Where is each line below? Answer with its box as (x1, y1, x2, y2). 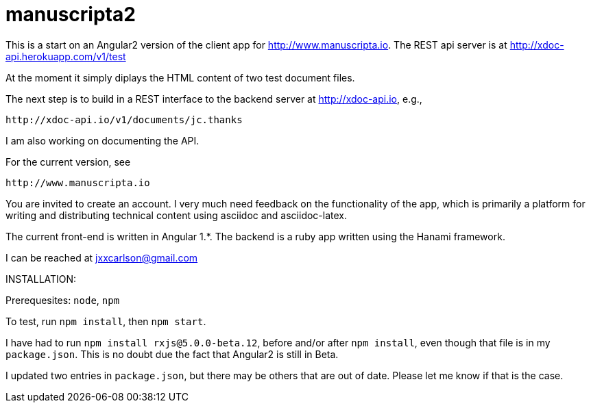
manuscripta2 (5, 3, 136, 26)
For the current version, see (5, 155, 131, 168)
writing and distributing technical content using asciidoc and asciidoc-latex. (5, 209, 348, 221)
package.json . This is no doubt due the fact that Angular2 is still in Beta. (5, 348, 339, 360)
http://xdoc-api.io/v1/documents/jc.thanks (5, 114, 243, 125)
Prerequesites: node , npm (5, 294, 120, 306)
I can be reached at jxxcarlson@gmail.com (5, 251, 198, 264)
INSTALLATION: (5, 272, 77, 285)
